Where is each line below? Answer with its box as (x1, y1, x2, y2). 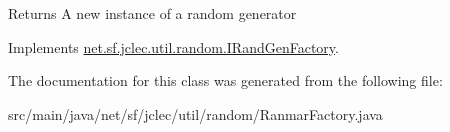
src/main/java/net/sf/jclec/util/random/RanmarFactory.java (8, 103, 383, 124)
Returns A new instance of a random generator (8, 3, 297, 23)
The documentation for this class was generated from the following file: (8, 70, 443, 91)
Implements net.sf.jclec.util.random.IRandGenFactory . (8, 36, 339, 57)
